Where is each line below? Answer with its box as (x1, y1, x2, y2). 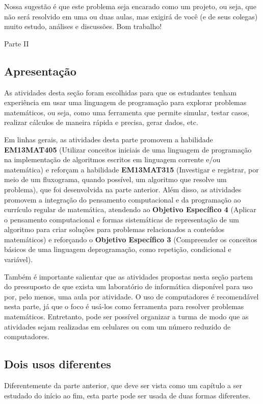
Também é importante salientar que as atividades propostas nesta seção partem (4, 271, 253, 282)
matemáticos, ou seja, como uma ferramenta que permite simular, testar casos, (4, 107, 250, 117)
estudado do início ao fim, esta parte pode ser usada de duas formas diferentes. (4, 390, 251, 400)
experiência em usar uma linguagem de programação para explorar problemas (4, 97, 247, 108)
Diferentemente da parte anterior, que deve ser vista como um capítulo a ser (4, 380, 242, 391)
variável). (4, 254, 33, 265)
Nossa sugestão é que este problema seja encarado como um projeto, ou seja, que (4, 1, 256, 11)
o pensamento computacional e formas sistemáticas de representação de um (4, 214, 239, 224)
